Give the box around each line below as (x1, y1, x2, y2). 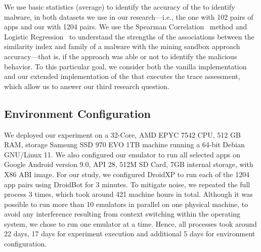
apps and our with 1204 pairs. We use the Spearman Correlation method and (4, 21, 247, 32)
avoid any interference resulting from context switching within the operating (4, 208, 241, 219)
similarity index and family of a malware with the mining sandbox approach (4, 41, 240, 52)
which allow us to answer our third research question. (4, 80, 169, 91)
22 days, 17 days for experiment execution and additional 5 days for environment (4, 228, 255, 239)
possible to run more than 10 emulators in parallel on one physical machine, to (4, 198, 248, 209)
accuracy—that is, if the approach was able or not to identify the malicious (4, 51, 237, 61)
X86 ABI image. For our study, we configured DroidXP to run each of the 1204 (4, 169, 250, 179)
